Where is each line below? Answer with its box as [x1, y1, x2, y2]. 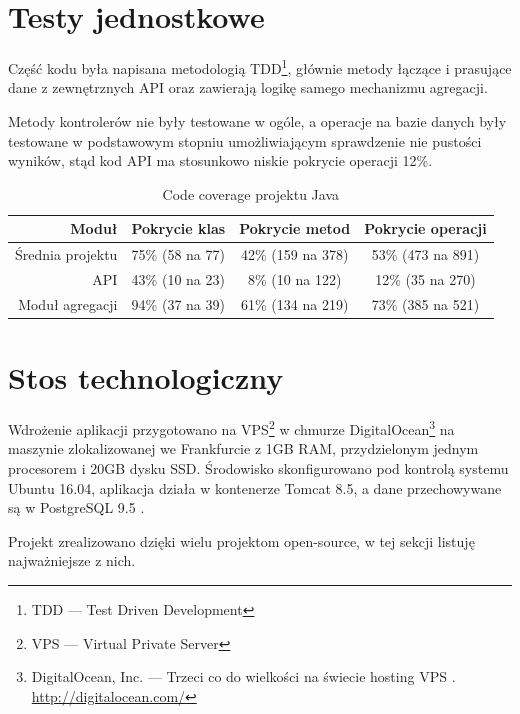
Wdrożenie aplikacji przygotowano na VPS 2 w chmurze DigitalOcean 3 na [8, 416, 455, 439]
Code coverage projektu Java [162, 183, 340, 204]
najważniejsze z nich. [8, 550, 136, 571]
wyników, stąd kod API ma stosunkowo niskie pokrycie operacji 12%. [8, 150, 433, 171]
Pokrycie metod [239, 218, 351, 239]
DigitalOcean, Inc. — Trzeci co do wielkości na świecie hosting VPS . [31, 666, 456, 687]
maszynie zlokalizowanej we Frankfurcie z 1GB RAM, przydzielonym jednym [8, 438, 479, 459]
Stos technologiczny [8, 357, 284, 398]
